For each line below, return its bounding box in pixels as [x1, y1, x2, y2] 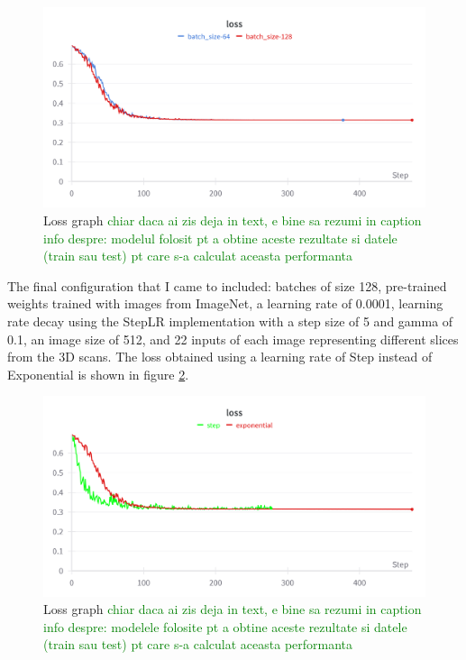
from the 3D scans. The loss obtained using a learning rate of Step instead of [7, 347, 433, 366]
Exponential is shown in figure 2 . [7, 364, 189, 383]
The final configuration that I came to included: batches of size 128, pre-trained [7, 276, 447, 295]
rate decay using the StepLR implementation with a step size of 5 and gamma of [7, 311, 453, 330]
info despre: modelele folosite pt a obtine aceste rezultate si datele [43, 617, 407, 636]
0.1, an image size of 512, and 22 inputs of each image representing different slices [7, 329, 459, 348]
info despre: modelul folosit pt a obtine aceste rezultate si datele [43, 228, 397, 247]
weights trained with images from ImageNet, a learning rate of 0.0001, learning [7, 294, 443, 313]
